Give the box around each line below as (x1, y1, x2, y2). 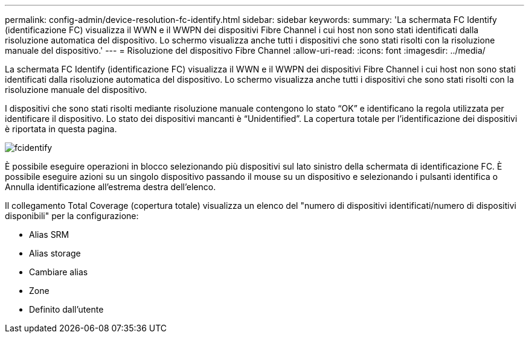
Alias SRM (29, 229, 69, 240)
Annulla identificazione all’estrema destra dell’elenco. (5, 182, 216, 192)
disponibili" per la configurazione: (5, 211, 139, 221)
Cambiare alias (29, 267, 88, 277)
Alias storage (29, 248, 81, 258)
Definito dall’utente (29, 304, 104, 314)
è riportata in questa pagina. (5, 124, 117, 134)
